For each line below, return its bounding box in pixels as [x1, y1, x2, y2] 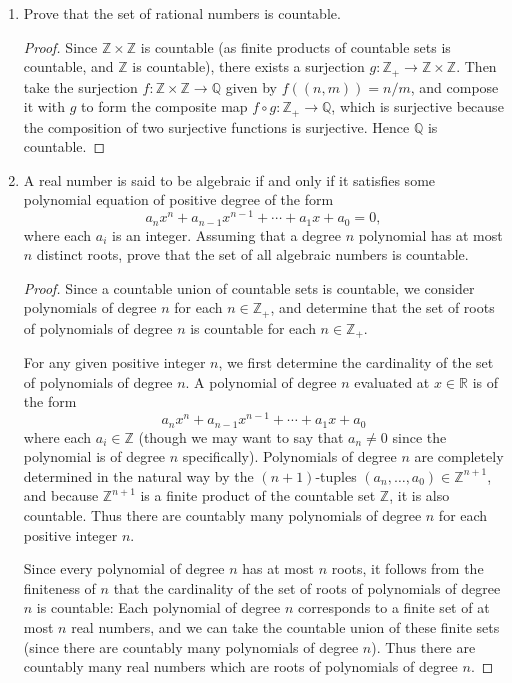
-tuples [315, 465, 357, 486]
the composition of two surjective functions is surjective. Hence [23, 116, 410, 137]
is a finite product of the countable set [140, 485, 376, 506]
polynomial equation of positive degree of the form [23, 189, 334, 210]
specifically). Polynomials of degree [182, 446, 397, 467]
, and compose [410, 76, 499, 97]
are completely [414, 446, 504, 467]
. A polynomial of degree [185, 371, 337, 392]
